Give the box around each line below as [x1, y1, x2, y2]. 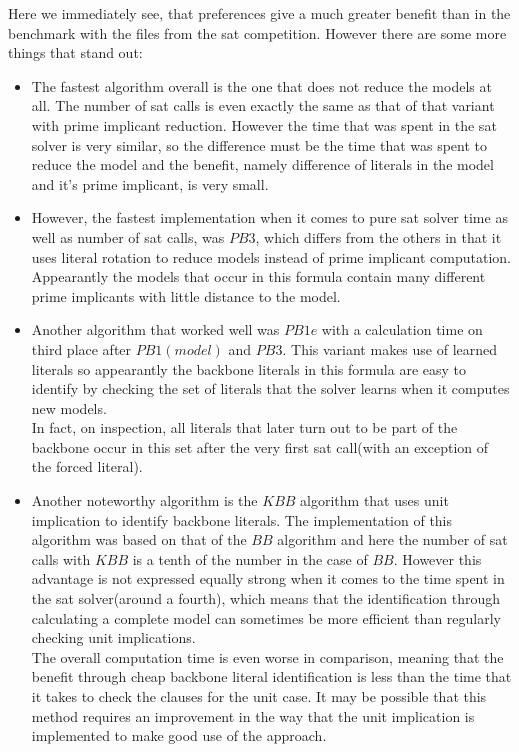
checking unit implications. [31, 627, 196, 648]
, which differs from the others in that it [255, 226, 502, 247]
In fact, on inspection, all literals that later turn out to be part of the [31, 417, 458, 438]
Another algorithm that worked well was [31, 319, 280, 340]
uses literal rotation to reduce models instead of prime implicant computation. [31, 246, 511, 267]
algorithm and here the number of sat [277, 529, 508, 550]
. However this [393, 548, 482, 569]
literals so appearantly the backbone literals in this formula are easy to [31, 358, 466, 379]
